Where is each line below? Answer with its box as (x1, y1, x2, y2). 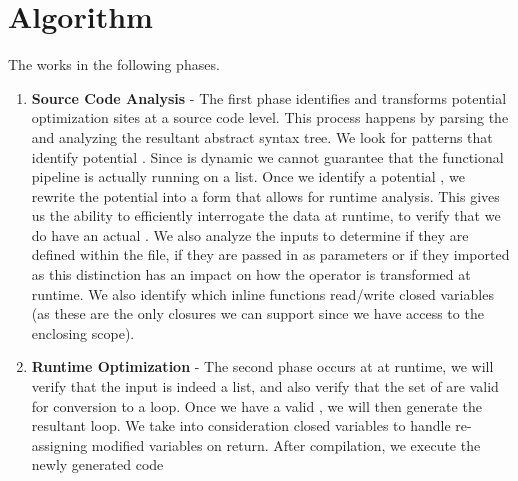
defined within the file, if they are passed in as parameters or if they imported (31, 244, 510, 265)
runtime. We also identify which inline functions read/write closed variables (31, 283, 494, 304)
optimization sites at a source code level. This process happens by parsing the (31, 107, 509, 128)
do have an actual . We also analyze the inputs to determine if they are (31, 224, 469, 245)
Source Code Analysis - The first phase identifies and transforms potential (31, 87, 507, 108)
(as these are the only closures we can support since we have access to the (31, 303, 484, 324)
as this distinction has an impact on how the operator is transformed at (31, 264, 471, 285)
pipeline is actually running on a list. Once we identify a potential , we (31, 166, 465, 187)
